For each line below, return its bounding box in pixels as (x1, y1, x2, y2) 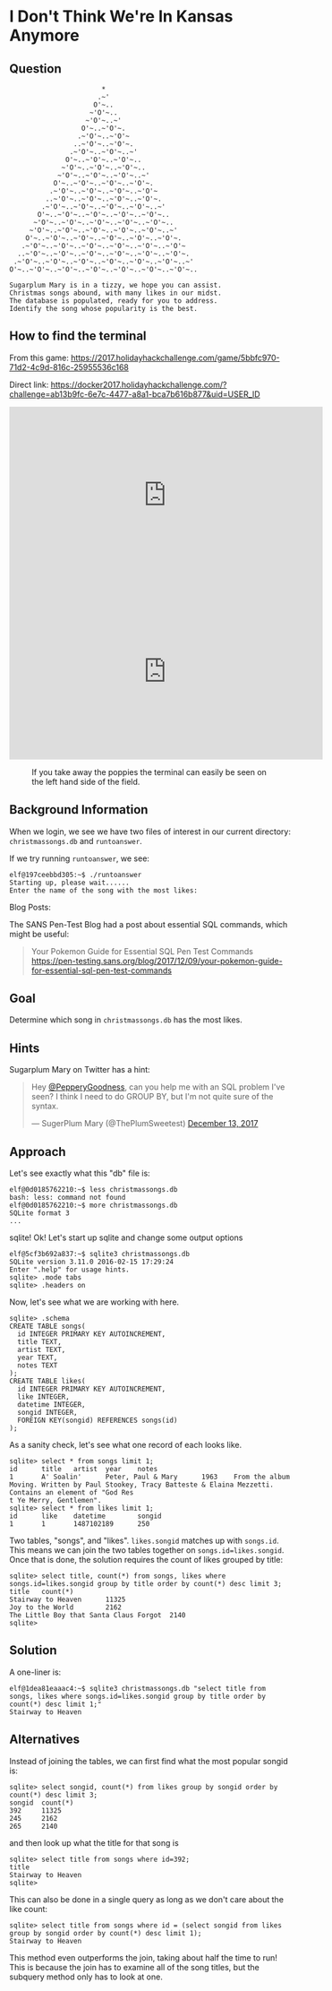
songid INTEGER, (17, 1409, 78, 1418)
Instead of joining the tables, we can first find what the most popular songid (9, 1755, 288, 1766)
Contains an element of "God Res (9, 1488, 134, 1497)
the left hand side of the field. (31, 776, 140, 787)
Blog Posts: (9, 901, 51, 912)
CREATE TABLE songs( (9, 1322, 87, 1332)
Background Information (9, 802, 149, 817)
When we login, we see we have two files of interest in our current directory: (9, 826, 291, 837)
